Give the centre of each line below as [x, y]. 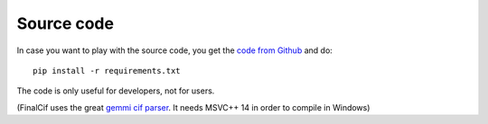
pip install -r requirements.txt [107, 71]
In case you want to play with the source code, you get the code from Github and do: [175, 50]
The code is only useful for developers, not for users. [116, 91]
